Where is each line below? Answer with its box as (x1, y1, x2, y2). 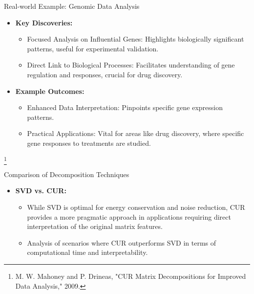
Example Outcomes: (15, 86, 85, 96)
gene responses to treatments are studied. (27, 137, 151, 148)
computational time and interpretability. (27, 247, 148, 257)
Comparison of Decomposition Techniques (4, 169, 129, 179)
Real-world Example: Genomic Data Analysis (4, 1, 140, 11)
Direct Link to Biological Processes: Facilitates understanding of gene (27, 60, 235, 70)
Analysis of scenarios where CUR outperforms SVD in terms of (27, 237, 216, 248)
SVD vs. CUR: (15, 185, 66, 196)
